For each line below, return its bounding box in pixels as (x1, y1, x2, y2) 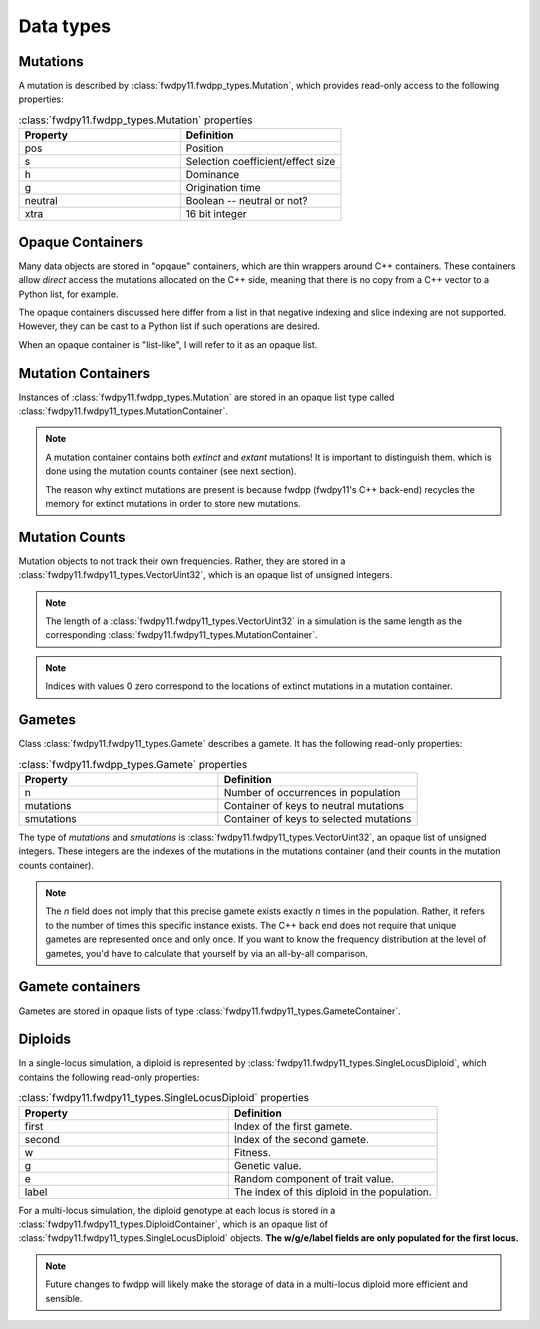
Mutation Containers (18, 365, 150, 382)
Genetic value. (233, 1158, 302, 1172)
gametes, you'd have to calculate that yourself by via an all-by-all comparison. (45, 947, 369, 959)
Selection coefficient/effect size (185, 155, 336, 169)
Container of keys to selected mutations (223, 811, 412, 825)
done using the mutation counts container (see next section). (45, 465, 297, 477)
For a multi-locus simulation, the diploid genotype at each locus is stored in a (18, 1204, 336, 1216)
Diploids (18, 1031, 72, 1048)
